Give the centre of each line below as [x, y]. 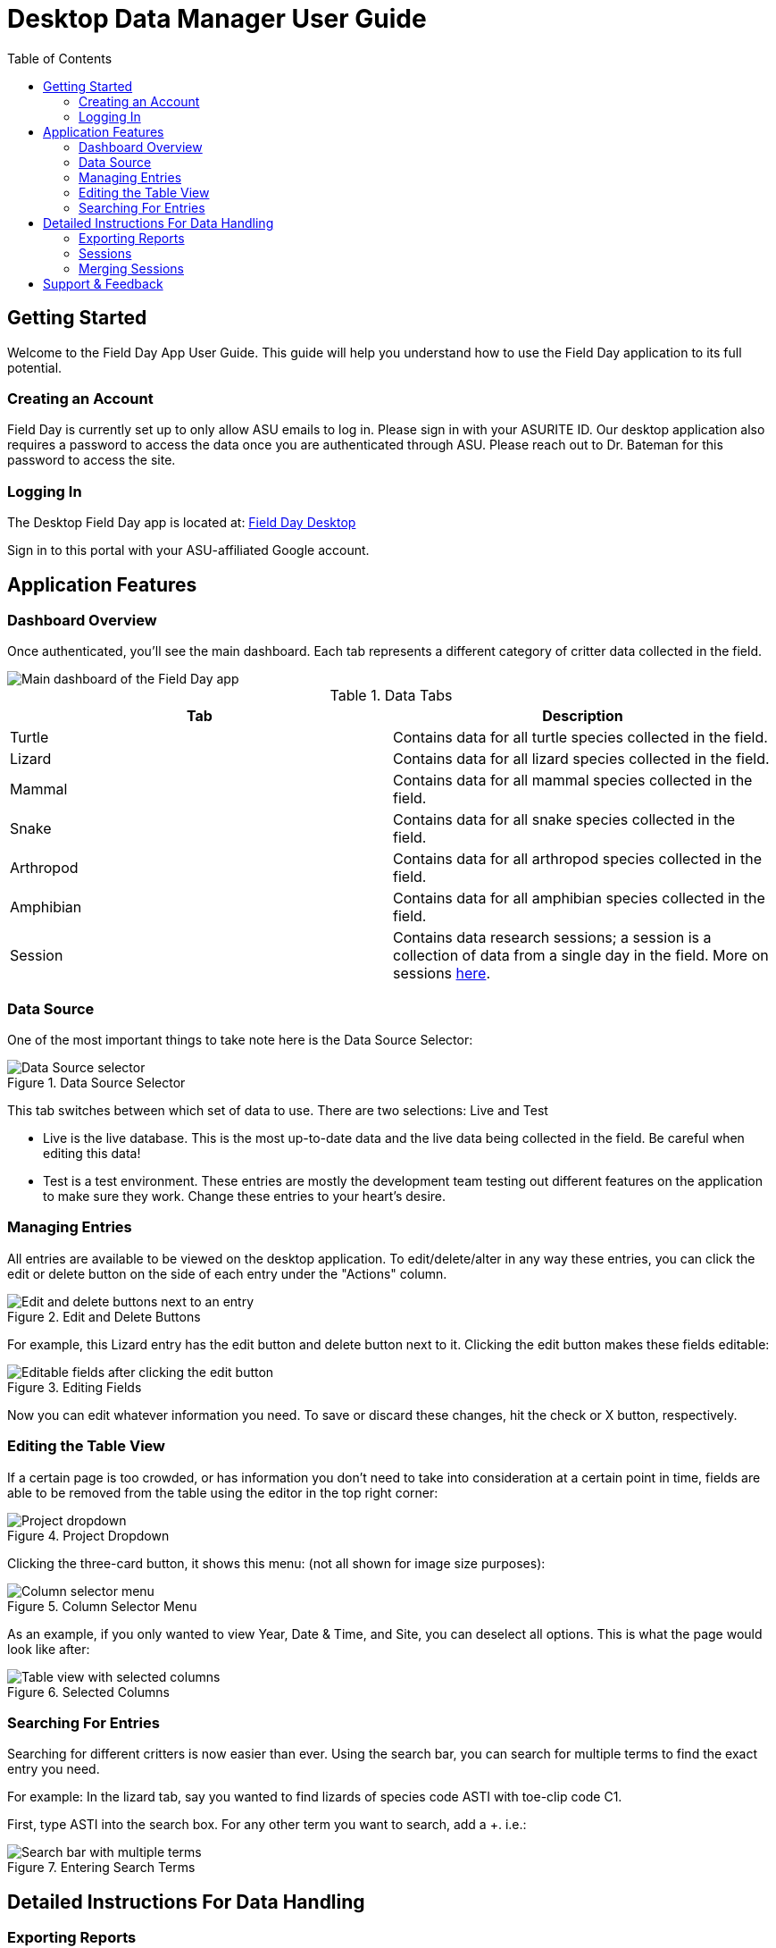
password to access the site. [92, 460]
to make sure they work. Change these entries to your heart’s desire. [245, 1197]
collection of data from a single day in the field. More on [581, 956]
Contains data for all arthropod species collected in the [578, 859]
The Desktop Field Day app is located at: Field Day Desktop [182, 523]
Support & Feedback [103, 283]
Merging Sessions [131, 268]
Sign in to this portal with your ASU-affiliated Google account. [188, 550]
